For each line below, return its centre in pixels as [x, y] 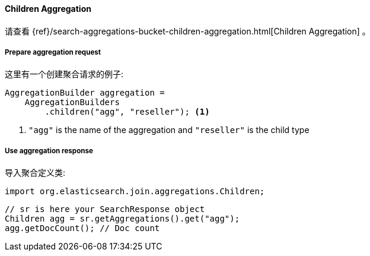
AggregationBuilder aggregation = [85, 93]
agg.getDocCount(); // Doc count [82, 228]
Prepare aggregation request [53, 52]
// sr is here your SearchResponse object [105, 209]
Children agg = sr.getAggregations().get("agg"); [122, 219]
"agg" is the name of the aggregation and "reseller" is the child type [169, 130]
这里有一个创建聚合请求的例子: [64, 74]
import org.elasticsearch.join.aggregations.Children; [135, 192]
